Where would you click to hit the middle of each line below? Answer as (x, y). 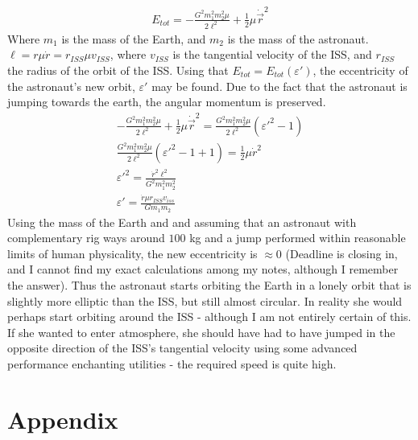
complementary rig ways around (86, 238)
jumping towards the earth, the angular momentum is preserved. (167, 102)
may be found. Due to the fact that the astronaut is (279, 86)
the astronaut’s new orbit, (71, 86)
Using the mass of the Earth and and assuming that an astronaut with (182, 222)
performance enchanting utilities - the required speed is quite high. (172, 364)
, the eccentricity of (360, 70)
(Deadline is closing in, (341, 253)
